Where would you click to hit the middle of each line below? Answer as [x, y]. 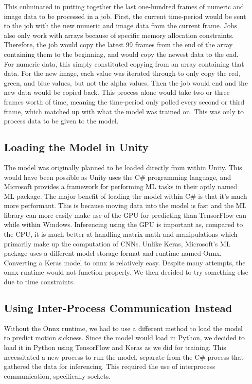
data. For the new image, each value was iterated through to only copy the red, [122, 73]
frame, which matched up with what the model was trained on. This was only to [124, 111]
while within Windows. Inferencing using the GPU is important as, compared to [124, 224]
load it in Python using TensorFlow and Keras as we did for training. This [115, 347]
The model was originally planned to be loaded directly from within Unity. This [123, 167]
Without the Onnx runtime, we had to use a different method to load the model [123, 328]
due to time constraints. [40, 282]
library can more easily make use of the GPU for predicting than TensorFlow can [125, 215]
